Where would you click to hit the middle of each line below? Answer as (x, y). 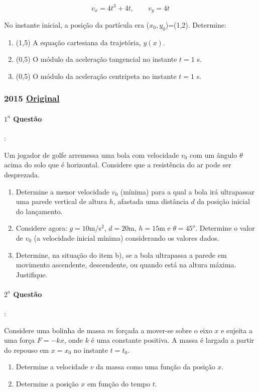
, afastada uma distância (151, 201)
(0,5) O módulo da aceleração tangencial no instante (96, 59)
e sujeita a (237, 330)
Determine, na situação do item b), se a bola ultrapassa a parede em (121, 255)
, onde (73, 340)
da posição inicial (223, 201)
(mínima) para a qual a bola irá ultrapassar (187, 191)
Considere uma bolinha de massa (55, 330)
